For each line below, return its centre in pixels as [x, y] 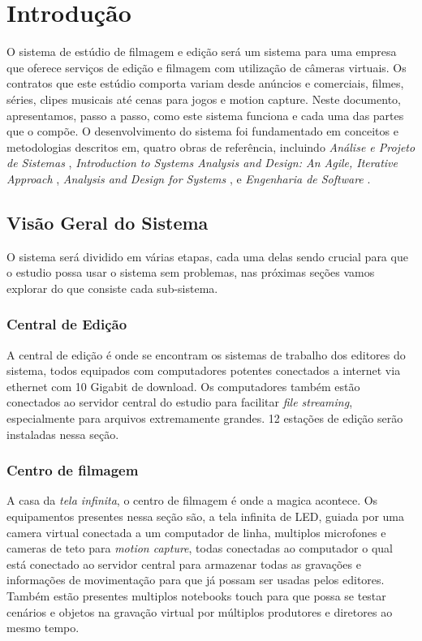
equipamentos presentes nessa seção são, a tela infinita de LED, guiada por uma [205, 516]
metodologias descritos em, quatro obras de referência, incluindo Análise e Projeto [211, 146]
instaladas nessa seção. [63, 434]
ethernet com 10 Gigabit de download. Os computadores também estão [183, 386]
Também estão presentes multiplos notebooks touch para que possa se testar [196, 596]
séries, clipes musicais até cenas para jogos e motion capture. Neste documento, [204, 99]
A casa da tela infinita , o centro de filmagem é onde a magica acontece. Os [192, 500]
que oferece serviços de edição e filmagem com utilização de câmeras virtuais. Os [207, 67]
